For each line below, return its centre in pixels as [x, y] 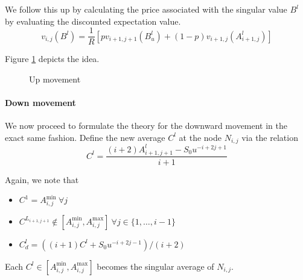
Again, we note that [42, 179]
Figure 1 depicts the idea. [52, 59]
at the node [200, 137]
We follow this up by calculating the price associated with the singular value [146, 9]
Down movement [40, 103]
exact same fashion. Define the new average [85, 137]
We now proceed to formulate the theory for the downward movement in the [146, 126]
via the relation [270, 137]
